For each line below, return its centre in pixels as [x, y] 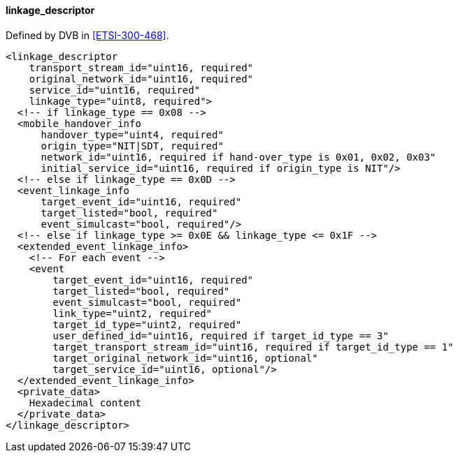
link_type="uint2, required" [133, 313]
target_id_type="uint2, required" [147, 324]
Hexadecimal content [85, 402]
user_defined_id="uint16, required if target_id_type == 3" [221, 335]
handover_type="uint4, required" [132, 134]
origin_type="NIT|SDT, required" [132, 146]
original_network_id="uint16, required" [141, 79]
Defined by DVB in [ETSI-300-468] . [87, 35]
